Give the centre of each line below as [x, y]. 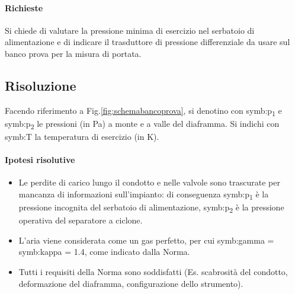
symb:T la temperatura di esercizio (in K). [82, 137]
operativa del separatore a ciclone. [81, 220]
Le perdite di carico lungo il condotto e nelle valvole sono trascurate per [149, 182]
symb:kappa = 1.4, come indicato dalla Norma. [104, 252]
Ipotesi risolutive [40, 160]
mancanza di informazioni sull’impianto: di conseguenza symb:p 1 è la [144, 195]
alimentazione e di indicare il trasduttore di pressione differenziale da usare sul [147, 42]
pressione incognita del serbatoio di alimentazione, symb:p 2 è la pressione [151, 208]
